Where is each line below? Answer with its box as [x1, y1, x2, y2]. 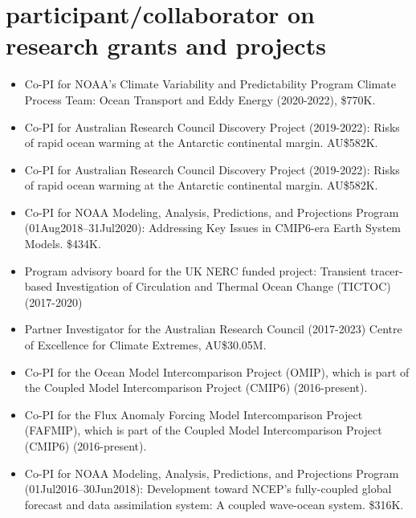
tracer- [370, 262, 403, 279]
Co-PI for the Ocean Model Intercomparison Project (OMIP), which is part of [24, 363, 410, 380]
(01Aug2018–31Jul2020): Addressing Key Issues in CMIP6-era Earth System [24, 219, 402, 236]
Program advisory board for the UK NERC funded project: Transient [24, 262, 367, 279]
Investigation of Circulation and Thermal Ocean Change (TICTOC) [55, 278, 391, 295]
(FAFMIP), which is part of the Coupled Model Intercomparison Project [24, 422, 382, 438]
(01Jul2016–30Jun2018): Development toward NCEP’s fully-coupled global [24, 480, 392, 497]
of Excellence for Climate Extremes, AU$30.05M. [24, 336, 267, 353]
